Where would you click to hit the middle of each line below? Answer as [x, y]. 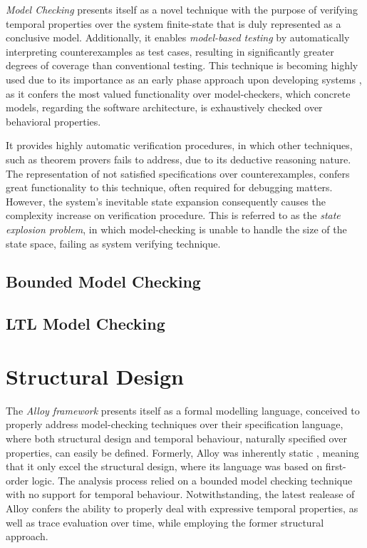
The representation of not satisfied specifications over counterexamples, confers [178, 173]
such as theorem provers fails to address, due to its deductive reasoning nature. [179, 159]
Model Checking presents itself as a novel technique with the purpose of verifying [182, 9]
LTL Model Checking [86, 324]
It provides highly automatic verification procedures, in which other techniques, [179, 145]
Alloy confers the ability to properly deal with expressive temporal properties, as [182, 508]
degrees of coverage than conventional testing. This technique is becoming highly [182, 65]
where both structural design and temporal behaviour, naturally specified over [176, 438]
